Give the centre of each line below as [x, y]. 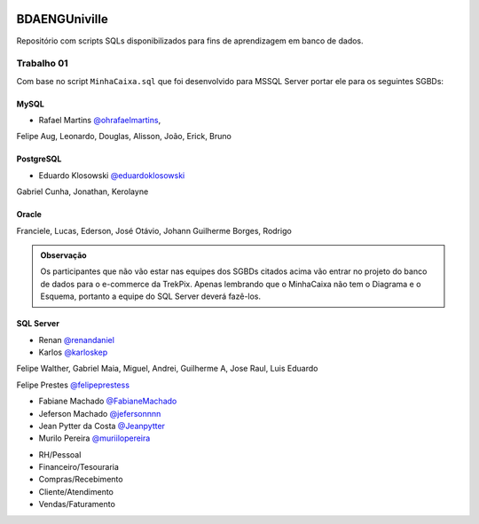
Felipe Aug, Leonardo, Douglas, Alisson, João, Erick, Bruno [124, 137]
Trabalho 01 [42, 64]
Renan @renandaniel [77, 340]
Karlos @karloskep [73, 352]
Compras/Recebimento [81, 480]
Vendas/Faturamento [77, 504]
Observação [64, 255]
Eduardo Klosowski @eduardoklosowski [112, 175]
